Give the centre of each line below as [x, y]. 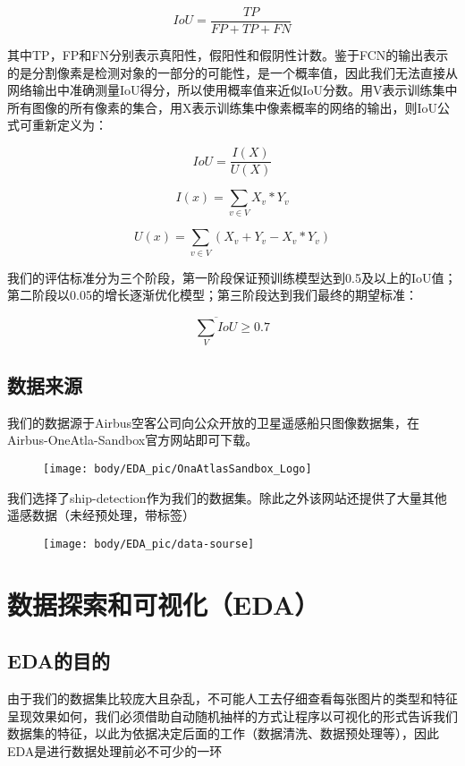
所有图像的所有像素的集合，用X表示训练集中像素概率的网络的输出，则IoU [223, 107]
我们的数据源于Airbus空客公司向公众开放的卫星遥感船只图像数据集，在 [213, 422]
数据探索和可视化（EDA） [164, 604]
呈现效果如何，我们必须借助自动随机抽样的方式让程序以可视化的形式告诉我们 [232, 715]
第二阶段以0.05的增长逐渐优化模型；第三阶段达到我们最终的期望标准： [212, 295]
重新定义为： [69, 125]
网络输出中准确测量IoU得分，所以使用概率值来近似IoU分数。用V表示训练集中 [232, 90]
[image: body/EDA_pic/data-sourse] [149, 544]
